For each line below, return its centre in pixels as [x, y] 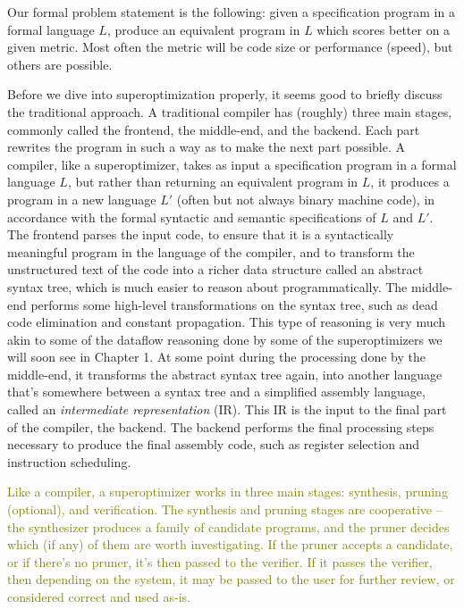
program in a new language [82, 199]
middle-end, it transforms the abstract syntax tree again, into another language [225, 374]
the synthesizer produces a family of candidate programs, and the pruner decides [228, 526]
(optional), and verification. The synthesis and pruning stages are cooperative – [225, 509]
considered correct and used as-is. [99, 596]
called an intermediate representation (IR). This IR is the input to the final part [227, 409]
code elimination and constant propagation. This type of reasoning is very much [227, 322]
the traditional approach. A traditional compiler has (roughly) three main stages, [230, 111]
